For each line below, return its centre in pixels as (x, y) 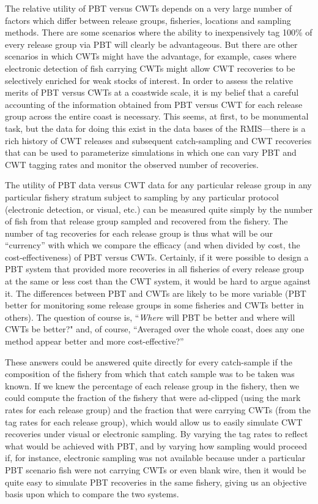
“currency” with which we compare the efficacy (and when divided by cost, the (153, 245)
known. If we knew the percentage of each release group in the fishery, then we (152, 385)
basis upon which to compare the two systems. (92, 494)
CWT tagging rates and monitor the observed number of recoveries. (132, 164)
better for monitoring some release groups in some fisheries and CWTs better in (154, 305)
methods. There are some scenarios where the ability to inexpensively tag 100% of (159, 32)
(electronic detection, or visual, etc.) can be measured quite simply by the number (159, 209)
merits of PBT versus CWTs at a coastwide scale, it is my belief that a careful (152, 92)
